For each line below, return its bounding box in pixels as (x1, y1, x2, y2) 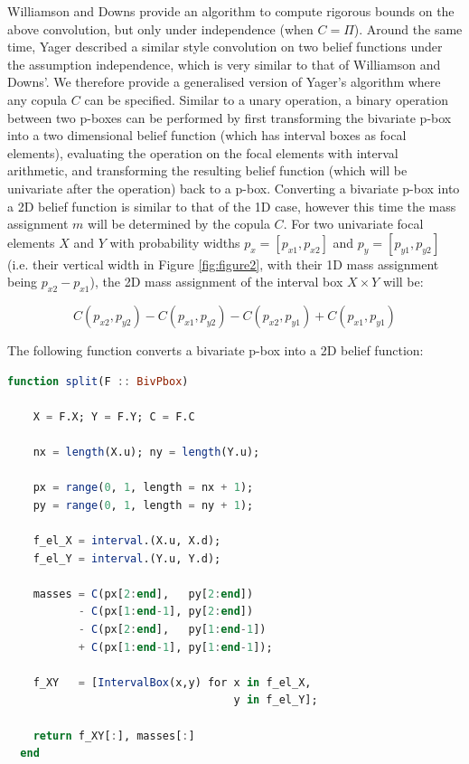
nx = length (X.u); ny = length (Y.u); (33, 446, 260, 459)
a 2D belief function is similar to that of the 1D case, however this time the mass (7, 196, 456, 215)
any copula (7, 90, 68, 108)
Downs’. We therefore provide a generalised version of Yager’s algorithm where (7, 72, 441, 91)
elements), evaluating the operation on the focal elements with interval (7, 143, 399, 162)
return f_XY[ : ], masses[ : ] (33, 729, 195, 742)
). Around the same (353, 19, 463, 38)
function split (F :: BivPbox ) (7, 374, 189, 388)
